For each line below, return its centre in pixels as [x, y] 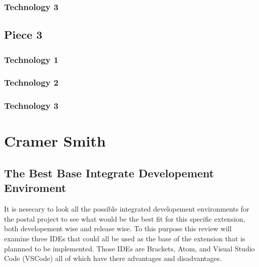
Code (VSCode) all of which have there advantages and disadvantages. [113, 258]
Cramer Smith [55, 141]
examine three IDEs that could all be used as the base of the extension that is [125, 238]
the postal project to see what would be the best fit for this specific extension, [125, 218]
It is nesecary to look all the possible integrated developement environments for [127, 209]
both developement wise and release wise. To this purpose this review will [118, 228]
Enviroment [35, 188]
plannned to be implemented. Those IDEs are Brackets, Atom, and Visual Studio [129, 248]
